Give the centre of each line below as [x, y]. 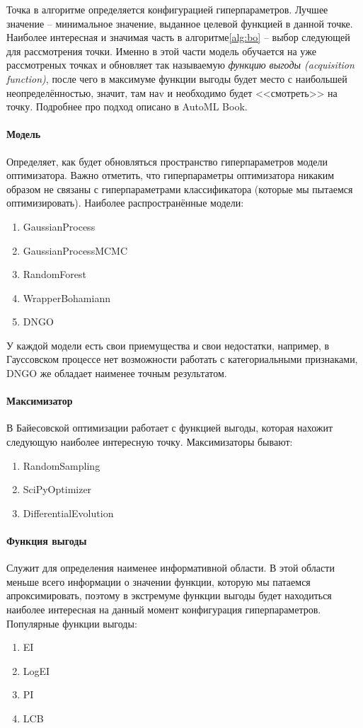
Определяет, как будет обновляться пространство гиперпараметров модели [167, 161]
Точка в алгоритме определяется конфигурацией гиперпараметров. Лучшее [167, 9]
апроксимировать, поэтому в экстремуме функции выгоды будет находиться [169, 595]
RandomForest [54, 274]
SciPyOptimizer [57, 489]
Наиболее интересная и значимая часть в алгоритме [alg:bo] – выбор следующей [178, 37]
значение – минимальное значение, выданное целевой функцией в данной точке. [180, 23]
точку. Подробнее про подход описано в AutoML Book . [127, 106]
